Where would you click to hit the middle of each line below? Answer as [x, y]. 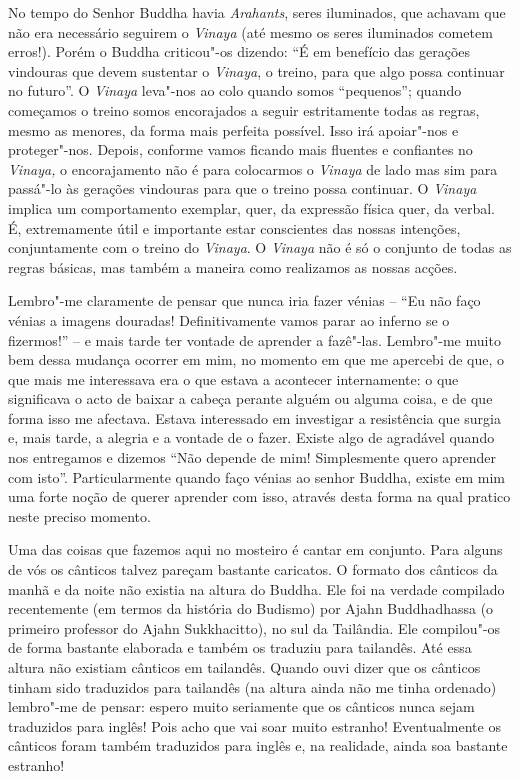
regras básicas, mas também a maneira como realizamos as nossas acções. [233, 266]
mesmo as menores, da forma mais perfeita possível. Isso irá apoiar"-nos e [233, 129]
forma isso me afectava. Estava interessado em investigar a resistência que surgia [254, 417]
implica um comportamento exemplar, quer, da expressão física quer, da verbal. [251, 207]
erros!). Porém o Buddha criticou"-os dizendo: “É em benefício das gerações [239, 51]
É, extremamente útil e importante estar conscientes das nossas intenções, [234, 227]
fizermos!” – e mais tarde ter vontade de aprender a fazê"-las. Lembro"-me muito [254, 339]
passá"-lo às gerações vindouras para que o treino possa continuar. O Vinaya [242, 188]
